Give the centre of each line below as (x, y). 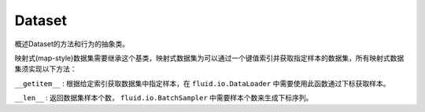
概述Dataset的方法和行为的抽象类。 (72, 44)
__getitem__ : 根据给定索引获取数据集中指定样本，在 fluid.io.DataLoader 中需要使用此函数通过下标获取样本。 (202, 83)
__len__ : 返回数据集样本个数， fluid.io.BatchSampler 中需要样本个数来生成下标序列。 (164, 98)
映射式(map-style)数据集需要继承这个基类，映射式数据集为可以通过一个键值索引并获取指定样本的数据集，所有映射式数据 (209, 58)
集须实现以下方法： (46, 69)
